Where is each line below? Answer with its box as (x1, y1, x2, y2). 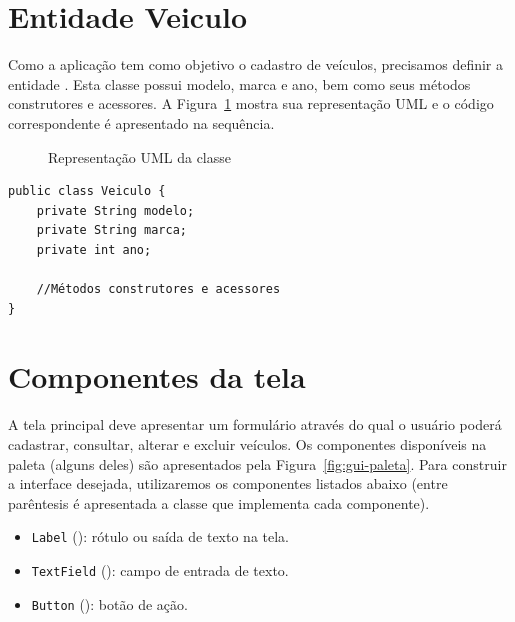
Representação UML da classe (48, 146, 232, 167)
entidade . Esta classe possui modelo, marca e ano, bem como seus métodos (8, 73, 471, 94)
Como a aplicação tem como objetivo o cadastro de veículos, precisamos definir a (8, 54, 504, 75)
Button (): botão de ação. (31, 593, 188, 614)
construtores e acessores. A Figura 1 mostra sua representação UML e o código (8, 93, 494, 114)
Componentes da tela (8, 356, 306, 397)
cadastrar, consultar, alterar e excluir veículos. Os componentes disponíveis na (8, 433, 487, 454)
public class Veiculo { (8, 184, 166, 199)
